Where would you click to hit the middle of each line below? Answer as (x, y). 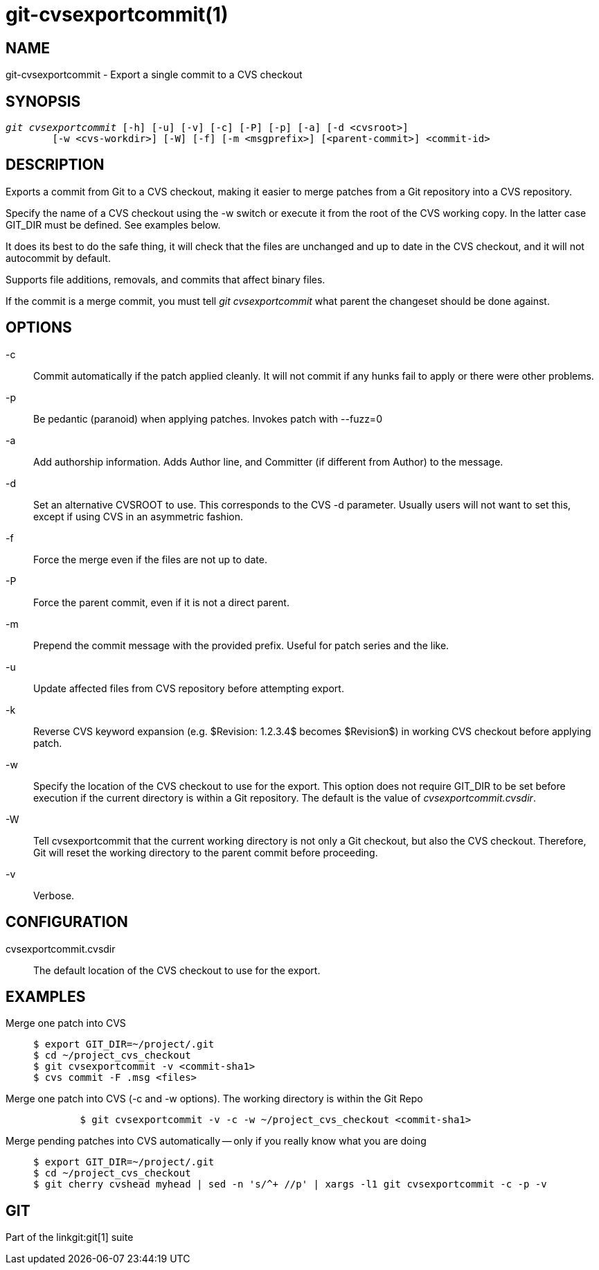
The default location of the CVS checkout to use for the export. (177, 970)
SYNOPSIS (43, 101)
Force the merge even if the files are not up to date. (150, 559)
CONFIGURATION (67, 922)
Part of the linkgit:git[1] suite (70, 1237)
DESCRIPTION (55, 165)
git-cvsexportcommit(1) (117, 15)
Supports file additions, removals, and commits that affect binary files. (166, 279)
